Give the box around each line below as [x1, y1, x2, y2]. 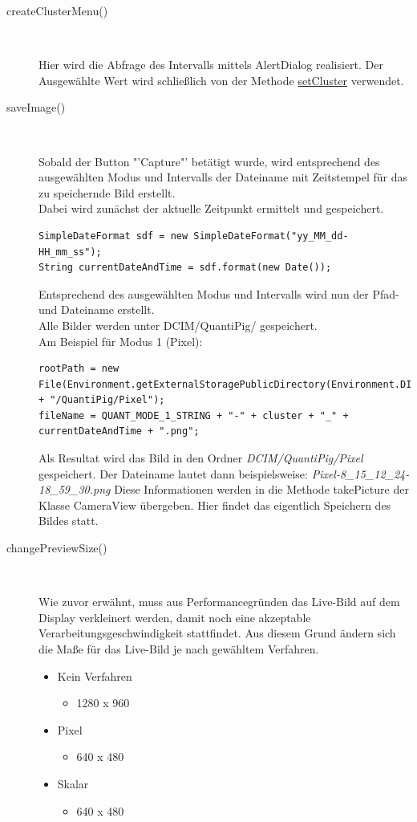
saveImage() [6, 99, 66, 116]
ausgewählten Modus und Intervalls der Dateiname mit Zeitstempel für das [38, 169, 407, 185]
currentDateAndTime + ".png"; [38, 425, 200, 437]
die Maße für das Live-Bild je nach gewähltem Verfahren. [38, 641, 319, 657]
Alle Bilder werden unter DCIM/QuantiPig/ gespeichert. [38, 316, 318, 333]
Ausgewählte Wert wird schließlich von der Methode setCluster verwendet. [38, 71, 404, 88]
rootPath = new [38, 363, 119, 375]
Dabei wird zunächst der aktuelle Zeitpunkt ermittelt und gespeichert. [38, 200, 384, 217]
